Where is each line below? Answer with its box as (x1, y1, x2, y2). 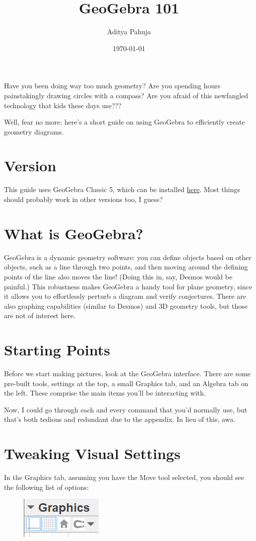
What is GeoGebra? (4, 223, 143, 243)
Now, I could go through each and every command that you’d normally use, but (4, 404, 248, 414)
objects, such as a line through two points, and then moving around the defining (4, 262, 248, 272)
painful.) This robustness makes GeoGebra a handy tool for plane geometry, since (4, 281, 253, 291)
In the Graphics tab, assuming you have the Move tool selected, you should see (4, 472, 244, 482)
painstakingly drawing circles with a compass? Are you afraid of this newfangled (4, 90, 249, 100)
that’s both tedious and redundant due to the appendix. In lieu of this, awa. (4, 414, 236, 424)
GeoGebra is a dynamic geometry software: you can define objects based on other (4, 252, 252, 262)
